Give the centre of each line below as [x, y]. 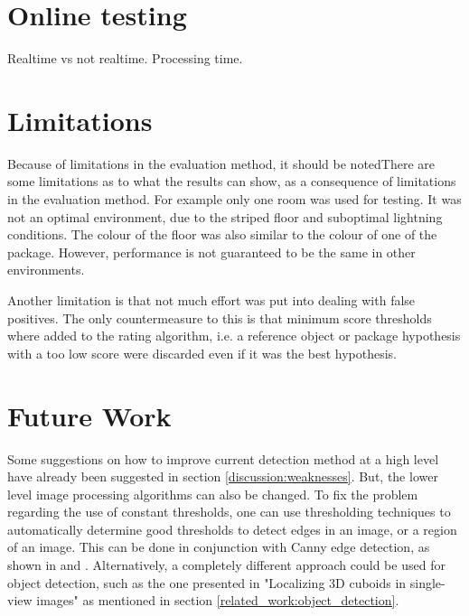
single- [427, 582]
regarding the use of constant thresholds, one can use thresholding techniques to [229, 512]
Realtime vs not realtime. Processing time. [125, 58]
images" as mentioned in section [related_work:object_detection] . [218, 600]
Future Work [89, 415]
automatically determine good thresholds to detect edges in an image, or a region [232, 529]
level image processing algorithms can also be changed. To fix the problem [213, 494]
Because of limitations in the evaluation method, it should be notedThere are [221, 163]
